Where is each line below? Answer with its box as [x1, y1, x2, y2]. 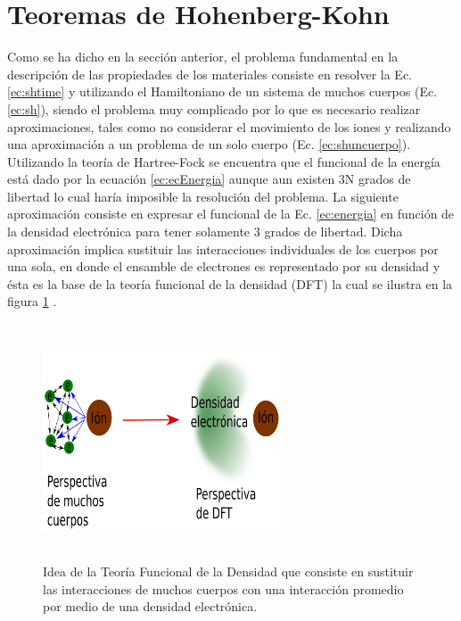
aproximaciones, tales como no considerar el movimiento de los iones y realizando [7, 117, 451, 136]
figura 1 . [7, 292, 57, 310]
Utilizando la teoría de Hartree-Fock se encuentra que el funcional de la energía [7, 152, 440, 170]
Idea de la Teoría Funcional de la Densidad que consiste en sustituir [43, 562, 414, 581]
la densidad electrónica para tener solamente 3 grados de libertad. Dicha [7, 222, 403, 241]
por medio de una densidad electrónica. [43, 597, 258, 616]
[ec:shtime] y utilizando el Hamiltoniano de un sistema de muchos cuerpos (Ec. [7, 82, 438, 101]
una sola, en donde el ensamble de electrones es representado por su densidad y [7, 257, 440, 276]
